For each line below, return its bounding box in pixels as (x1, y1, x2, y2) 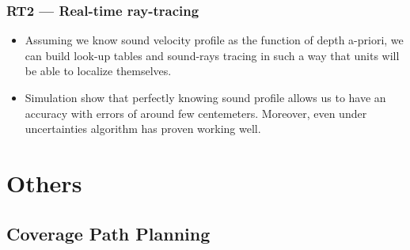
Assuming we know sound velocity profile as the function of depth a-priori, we (25, 32, 404, 48)
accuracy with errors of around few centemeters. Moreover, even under (25, 104, 367, 121)
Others (6, 166, 82, 199)
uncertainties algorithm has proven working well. (25, 120, 261, 137)
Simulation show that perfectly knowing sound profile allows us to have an (25, 89, 386, 105)
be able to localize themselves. (25, 62, 172, 79)
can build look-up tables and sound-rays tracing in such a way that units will (25, 47, 400, 63)
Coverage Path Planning (6, 221, 211, 245)
